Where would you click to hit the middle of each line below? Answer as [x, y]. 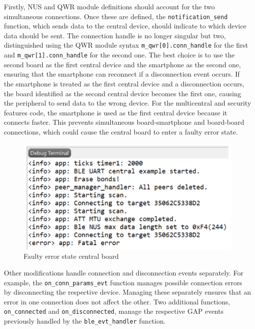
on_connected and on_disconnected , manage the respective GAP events [114, 311]
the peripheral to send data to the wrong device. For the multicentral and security [127, 103]
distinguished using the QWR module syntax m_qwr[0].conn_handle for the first [126, 45]
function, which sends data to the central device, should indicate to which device [125, 26]
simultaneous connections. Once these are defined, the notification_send [116, 16]
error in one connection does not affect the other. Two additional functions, [117, 301]
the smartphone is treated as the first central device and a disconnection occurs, [124, 83]
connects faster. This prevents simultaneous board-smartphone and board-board [124, 122]
